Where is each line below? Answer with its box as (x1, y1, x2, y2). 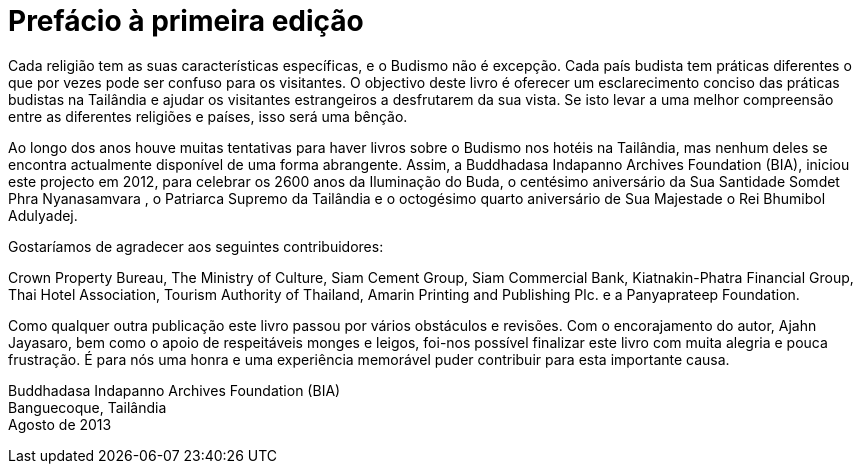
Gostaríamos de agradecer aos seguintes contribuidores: (8, 237, 384, 255)
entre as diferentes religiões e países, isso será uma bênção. (8, 107, 408, 125)
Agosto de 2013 (8, 415, 112, 433)
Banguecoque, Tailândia (8, 398, 167, 416)
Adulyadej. (8, 206, 78, 224)
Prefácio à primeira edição (8, 4, 364, 38)
